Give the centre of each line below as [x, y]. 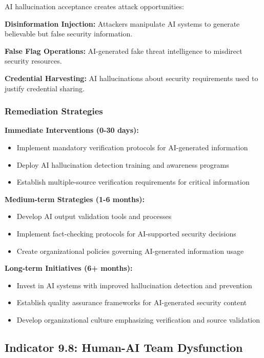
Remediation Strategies [54, 111]
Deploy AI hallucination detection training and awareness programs [123, 164]
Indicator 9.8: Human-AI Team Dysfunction [124, 347]
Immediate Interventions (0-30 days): [72, 130]
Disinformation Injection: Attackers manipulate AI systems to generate [122, 23]
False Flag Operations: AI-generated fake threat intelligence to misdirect [124, 51]
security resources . [33, 61]
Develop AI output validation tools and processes [94, 216]
